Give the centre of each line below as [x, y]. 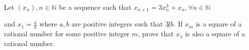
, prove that [156, 34]
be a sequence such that [95, 7]
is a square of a [219, 24]
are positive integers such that [117, 24]
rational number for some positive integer [67, 34]
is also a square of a [215, 34]
